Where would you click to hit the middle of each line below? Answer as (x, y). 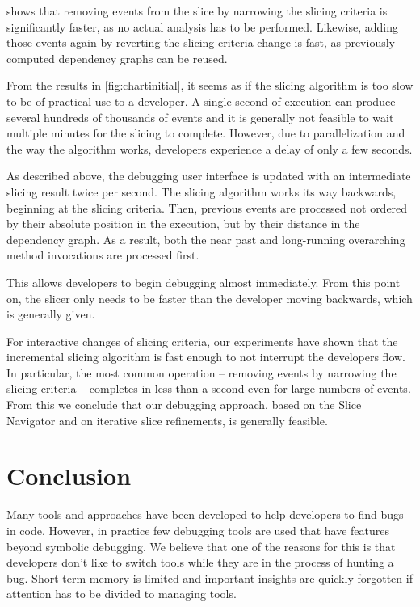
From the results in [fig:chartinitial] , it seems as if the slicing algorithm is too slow (210, 85)
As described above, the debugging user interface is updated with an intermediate (209, 176)
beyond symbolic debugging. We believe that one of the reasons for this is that (201, 546)
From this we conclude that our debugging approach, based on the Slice (184, 405)
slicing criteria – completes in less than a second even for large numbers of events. (209, 388)
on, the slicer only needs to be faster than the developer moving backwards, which (210, 298)
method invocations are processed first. (103, 255)
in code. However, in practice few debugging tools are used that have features (198, 530)
